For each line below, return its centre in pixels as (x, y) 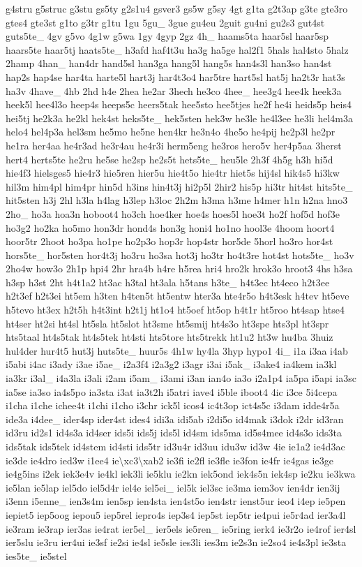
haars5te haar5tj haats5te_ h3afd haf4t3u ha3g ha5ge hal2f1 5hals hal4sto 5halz (177, 49)
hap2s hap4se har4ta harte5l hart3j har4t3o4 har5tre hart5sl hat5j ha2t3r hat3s (175, 76)
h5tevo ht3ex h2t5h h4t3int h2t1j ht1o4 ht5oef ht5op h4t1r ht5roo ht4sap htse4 (175, 310)
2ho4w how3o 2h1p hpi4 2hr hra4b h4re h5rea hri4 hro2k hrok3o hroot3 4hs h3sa (179, 268)
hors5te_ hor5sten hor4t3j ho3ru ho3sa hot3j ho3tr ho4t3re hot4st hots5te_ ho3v (180, 255)
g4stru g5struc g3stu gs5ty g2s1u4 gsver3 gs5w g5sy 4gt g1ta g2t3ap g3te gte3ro (177, 8)
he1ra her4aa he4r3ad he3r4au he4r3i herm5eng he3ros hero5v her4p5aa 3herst (174, 145)
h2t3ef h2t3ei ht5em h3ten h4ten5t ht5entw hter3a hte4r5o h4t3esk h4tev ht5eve (178, 296)
